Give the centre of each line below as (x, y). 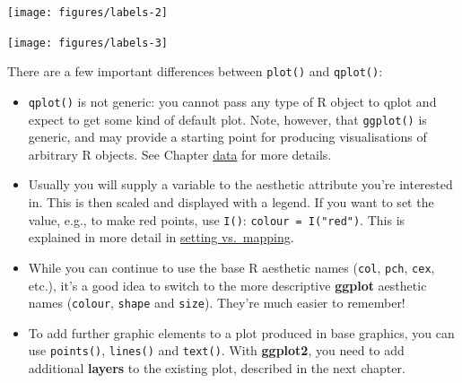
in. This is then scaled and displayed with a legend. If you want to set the (231, 202)
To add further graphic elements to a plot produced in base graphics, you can (241, 332)
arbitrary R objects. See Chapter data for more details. (180, 154)
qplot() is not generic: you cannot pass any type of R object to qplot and (232, 101)
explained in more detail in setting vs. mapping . (161, 237)
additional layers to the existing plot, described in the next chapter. (217, 368)
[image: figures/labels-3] (87, 43)
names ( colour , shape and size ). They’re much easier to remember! (217, 303)
